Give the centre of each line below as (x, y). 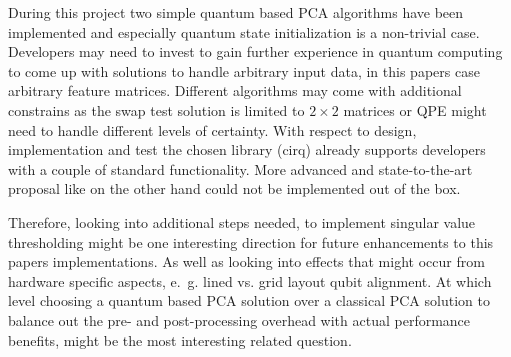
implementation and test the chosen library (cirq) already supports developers (247, 149)
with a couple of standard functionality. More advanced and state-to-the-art (240, 168)
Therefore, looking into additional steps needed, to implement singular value (242, 221)
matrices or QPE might (415, 109)
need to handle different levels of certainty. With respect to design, (212, 129)
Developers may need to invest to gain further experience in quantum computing (255, 51)
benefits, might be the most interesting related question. (180, 339)
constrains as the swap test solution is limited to (156, 109)
